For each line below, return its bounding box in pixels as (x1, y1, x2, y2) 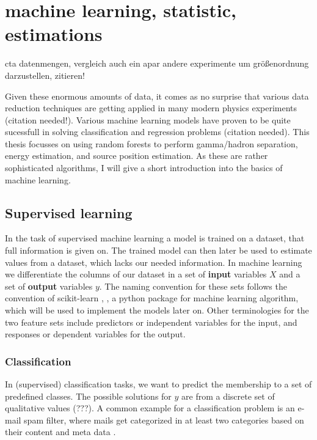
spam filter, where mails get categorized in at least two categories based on (24, 413, 304, 426)
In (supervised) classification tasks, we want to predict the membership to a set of (5, 378, 312, 391)
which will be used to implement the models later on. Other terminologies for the (5, 304, 309, 317)
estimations (5, 21, 103, 46)
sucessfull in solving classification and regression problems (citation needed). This (5, 125, 310, 138)
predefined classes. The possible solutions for (5, 389, 172, 402)
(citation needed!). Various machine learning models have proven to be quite (5, 113, 291, 126)
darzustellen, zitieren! (5, 68, 85, 81)
